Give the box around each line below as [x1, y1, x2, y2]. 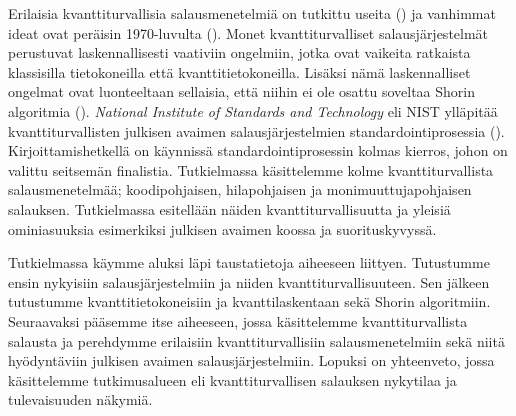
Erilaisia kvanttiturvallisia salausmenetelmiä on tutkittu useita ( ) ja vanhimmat [8, 3, 496, 23]
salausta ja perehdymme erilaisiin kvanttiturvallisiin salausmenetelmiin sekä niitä [8, 330, 505, 351]
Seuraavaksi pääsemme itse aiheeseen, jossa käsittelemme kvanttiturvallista [8, 310, 468, 331]
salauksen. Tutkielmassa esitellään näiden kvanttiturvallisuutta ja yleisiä [8, 198, 451, 219]
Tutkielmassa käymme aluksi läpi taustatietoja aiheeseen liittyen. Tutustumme [8, 252, 490, 273]
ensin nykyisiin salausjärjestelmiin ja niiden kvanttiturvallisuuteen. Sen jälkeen [8, 271, 490, 292]
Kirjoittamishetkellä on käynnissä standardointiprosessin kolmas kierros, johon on [8, 140, 508, 161]
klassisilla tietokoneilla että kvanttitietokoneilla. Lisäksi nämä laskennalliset [8, 61, 471, 82]
